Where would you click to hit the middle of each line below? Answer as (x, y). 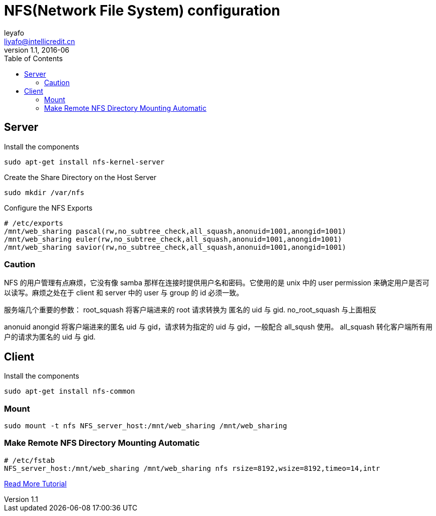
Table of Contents (34, 58)
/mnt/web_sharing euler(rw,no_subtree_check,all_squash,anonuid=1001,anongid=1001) (173, 239)
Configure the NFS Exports (48, 208)
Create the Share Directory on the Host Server (80, 177)
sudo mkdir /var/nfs (44, 192)
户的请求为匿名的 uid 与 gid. (50, 337)
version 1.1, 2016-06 (37, 50)
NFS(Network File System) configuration (142, 11)
